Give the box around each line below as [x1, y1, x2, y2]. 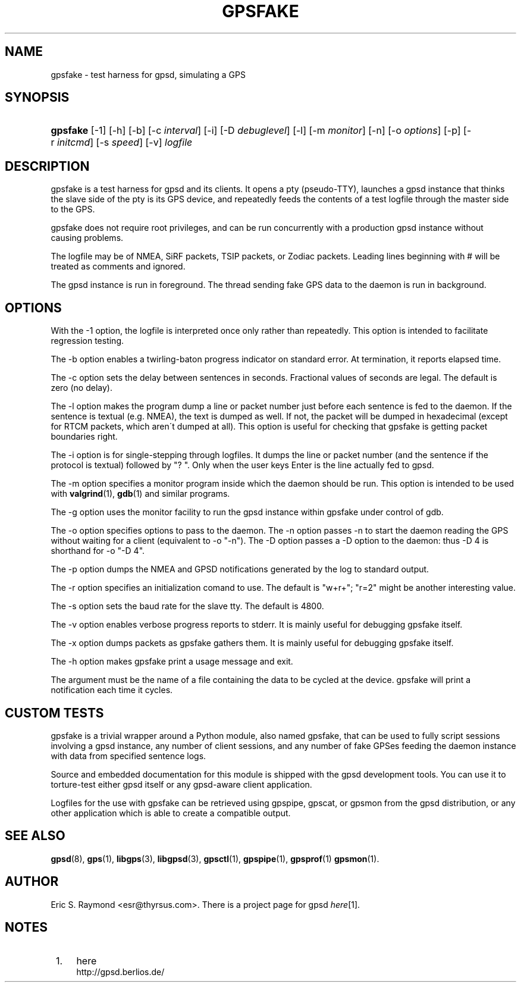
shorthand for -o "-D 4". [51, 546, 145, 556]
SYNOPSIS [5, 90, 70, 105]
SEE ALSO [5, 828, 65, 844]
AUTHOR [5, 874, 59, 889]
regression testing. [51, 336, 124, 346]
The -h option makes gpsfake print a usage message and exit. [51, 656, 293, 667]
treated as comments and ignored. [51, 261, 186, 272]
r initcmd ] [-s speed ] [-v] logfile [51, 136, 193, 149]
